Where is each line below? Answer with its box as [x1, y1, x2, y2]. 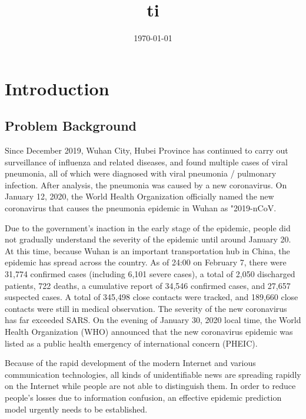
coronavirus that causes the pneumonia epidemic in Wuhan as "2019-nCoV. [5, 202, 277, 214]
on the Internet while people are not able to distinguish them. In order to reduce [5, 380, 296, 392]
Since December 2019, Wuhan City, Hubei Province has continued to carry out [5, 144, 288, 157]
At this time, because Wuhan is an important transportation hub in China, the [5, 244, 290, 257]
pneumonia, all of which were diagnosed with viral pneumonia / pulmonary [5, 167, 277, 179]
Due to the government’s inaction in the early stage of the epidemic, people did [5, 221, 291, 234]
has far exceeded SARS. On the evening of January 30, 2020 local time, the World [5, 314, 301, 326]
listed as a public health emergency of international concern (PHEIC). [5, 337, 258, 349]
